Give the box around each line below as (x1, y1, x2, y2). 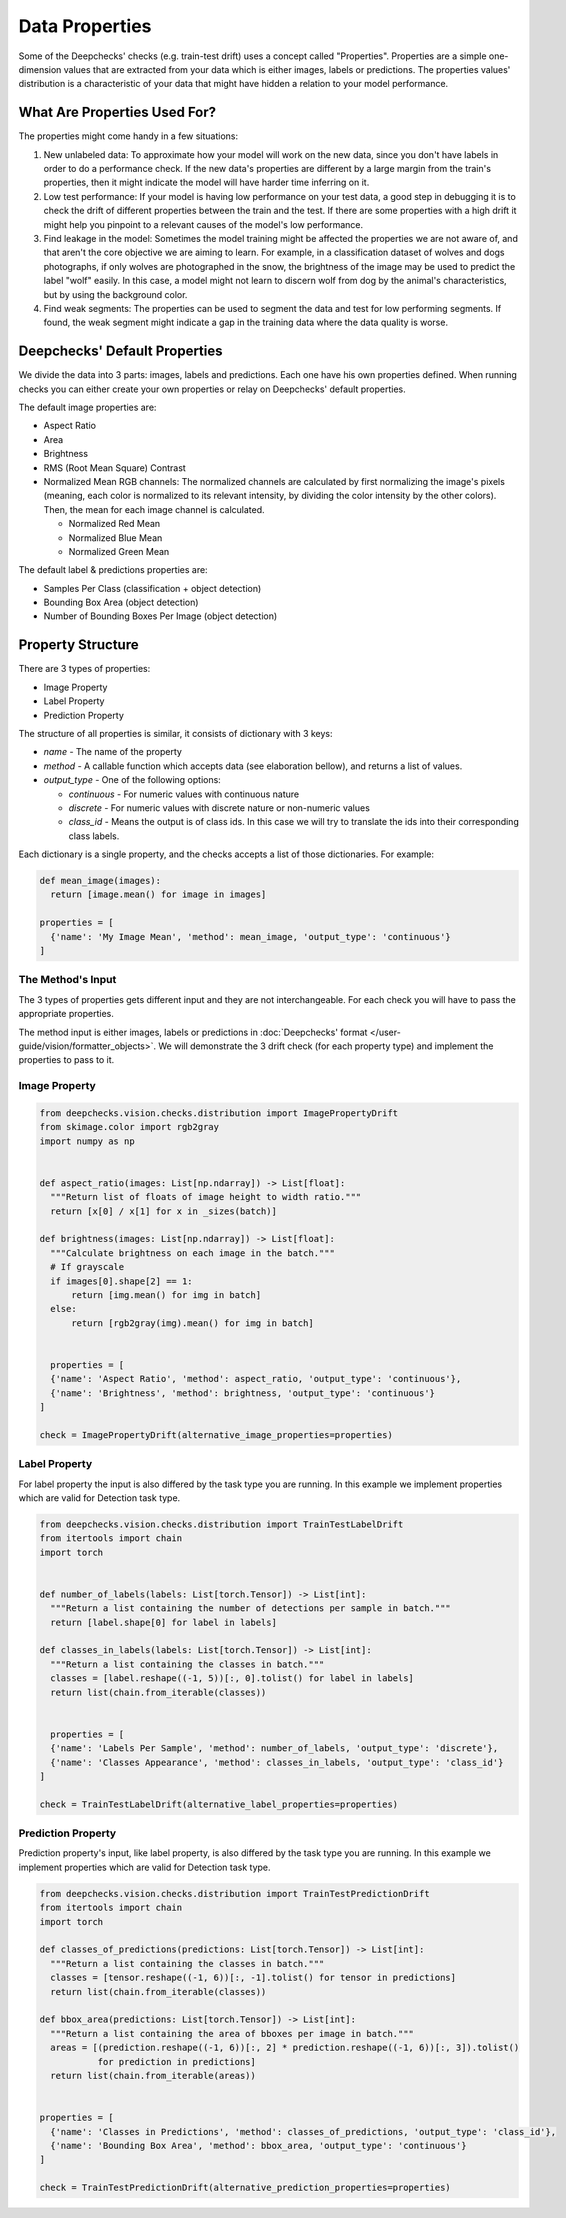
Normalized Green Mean (68, 545, 170, 557)
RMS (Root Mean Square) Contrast (43, 461, 187, 474)
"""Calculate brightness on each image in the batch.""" (50, 1247, 335, 1259)
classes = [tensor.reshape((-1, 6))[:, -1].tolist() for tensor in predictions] (50, 1972, 457, 1984)
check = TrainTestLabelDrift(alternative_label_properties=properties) (39, 1798, 399, 1810)
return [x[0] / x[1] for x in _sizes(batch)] (50, 1205, 277, 1217)
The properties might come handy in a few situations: (18, 130, 239, 142)
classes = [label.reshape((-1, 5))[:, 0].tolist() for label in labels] (50, 1673, 415, 1684)
